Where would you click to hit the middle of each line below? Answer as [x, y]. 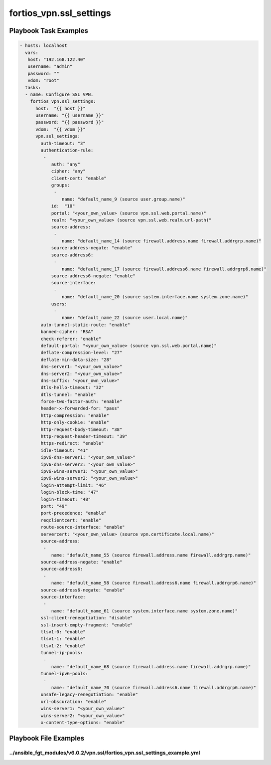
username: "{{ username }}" [70, 115]
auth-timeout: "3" [63, 143]
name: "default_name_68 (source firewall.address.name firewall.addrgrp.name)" [151, 667]
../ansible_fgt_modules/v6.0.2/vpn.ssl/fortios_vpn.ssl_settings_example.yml [105, 753]
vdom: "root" [44, 81]
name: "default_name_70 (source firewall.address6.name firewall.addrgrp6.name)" [154, 688]
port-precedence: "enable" [73, 513]
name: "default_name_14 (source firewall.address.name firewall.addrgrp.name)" [161, 241]
